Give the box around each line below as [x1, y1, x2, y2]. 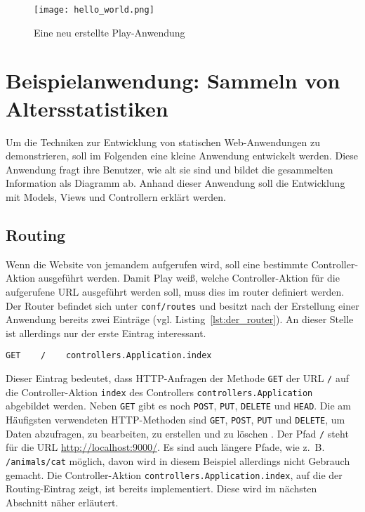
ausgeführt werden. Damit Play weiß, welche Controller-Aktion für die [38, 270, 340, 285]
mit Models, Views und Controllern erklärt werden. [6, 189, 226, 204]
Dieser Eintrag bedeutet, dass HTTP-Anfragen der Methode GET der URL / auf [6, 371, 349, 386]
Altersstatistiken [6, 93, 168, 122]
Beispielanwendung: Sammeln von [6, 66, 340, 95]
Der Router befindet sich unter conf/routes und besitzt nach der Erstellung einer [6, 298, 359, 313]
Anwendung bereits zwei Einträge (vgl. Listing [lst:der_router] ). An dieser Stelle [6, 312, 354, 327]
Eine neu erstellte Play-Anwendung [34, 25, 185, 39]
